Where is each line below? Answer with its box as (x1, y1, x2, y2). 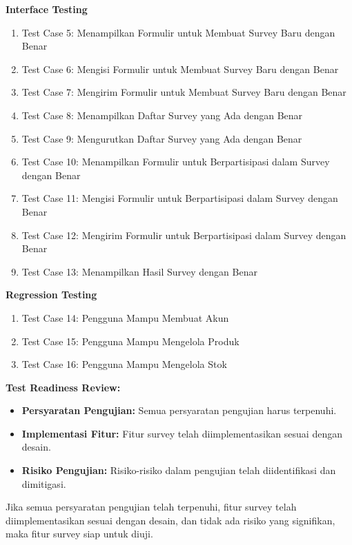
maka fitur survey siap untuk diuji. (6, 526, 153, 541)
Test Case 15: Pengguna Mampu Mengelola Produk (21, 333, 239, 348)
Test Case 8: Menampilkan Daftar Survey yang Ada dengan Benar (21, 107, 303, 122)
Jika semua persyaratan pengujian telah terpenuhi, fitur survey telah (6, 500, 297, 514)
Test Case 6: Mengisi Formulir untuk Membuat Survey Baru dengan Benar (21, 61, 339, 76)
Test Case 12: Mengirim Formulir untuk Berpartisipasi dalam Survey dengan (21, 227, 346, 242)
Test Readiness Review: (6, 380, 121, 394)
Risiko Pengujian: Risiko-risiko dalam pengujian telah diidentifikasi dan (21, 463, 336, 477)
